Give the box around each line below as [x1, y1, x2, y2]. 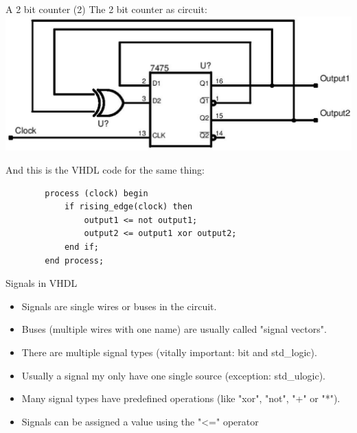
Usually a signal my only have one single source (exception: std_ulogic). [21, 368, 325, 382]
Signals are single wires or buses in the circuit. [21, 299, 217, 313]
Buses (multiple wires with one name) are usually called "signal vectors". [21, 322, 327, 336]
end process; [45, 255, 104, 266]
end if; [64, 242, 100, 253]
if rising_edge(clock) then [64, 202, 193, 212]
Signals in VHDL [5, 276, 78, 290]
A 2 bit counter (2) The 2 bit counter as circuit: [5, 2, 207, 16]
